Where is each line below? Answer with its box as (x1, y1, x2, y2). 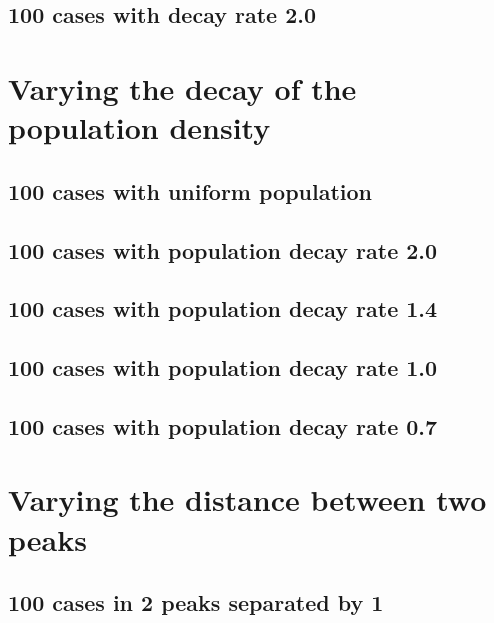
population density (8, 107, 271, 148)
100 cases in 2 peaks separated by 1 (8, 587, 384, 618)
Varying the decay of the (8, 67, 357, 108)
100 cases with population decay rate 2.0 (8, 234, 438, 265)
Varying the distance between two (8, 479, 487, 520)
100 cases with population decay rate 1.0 (8, 352, 438, 383)
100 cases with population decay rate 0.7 (8, 410, 438, 441)
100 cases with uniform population (8, 175, 373, 206)
